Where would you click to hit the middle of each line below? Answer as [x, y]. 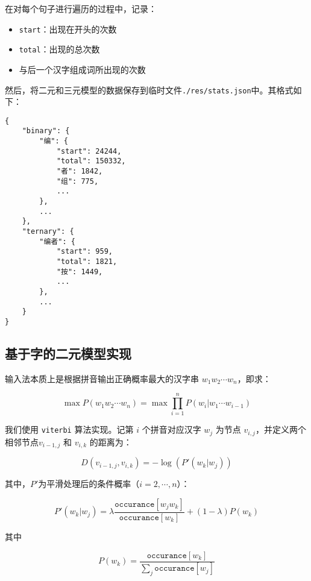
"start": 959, [84, 252]
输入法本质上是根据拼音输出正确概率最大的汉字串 [102, 378]
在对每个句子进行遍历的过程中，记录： [81, 8]
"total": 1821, [87, 261]
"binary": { [46, 131]
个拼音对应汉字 [171, 429]
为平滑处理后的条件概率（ [89, 484]
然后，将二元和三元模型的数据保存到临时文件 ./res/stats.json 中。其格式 [149, 90]
